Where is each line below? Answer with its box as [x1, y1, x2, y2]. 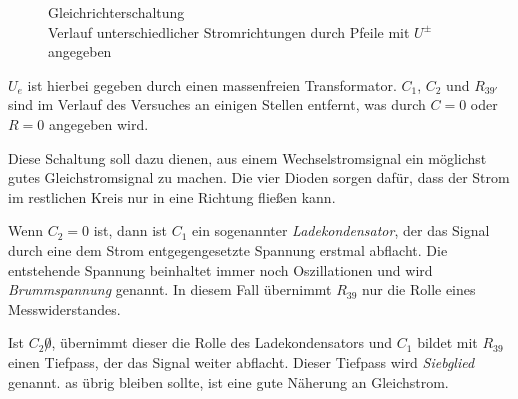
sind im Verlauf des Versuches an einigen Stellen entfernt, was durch [8, 94, 426, 115]
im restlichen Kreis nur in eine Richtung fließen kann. [8, 186, 336, 207]
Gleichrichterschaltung [48, 2, 185, 22]
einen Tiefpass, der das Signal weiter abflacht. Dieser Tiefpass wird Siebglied [8, 351, 475, 372]
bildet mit [417, 332, 478, 353]
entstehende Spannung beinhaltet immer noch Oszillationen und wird [8, 259, 433, 280]
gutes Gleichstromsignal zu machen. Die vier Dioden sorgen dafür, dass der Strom [8, 167, 510, 188]
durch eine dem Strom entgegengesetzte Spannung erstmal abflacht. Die [8, 239, 448, 260]
